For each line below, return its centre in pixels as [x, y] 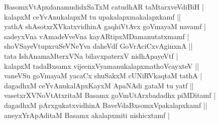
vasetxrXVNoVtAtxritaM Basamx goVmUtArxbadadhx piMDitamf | [110, 95]
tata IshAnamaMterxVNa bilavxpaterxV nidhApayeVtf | [91, 55]
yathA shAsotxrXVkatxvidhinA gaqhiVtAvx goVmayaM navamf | [105, 26]
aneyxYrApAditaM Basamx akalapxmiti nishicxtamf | [87, 115]
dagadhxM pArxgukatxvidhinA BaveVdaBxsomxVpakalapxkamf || [106, 105]
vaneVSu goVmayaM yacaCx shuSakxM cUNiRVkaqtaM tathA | [103, 76]
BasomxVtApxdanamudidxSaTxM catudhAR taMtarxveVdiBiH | [104, 7]
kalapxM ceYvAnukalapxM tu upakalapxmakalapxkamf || [93, 16]
